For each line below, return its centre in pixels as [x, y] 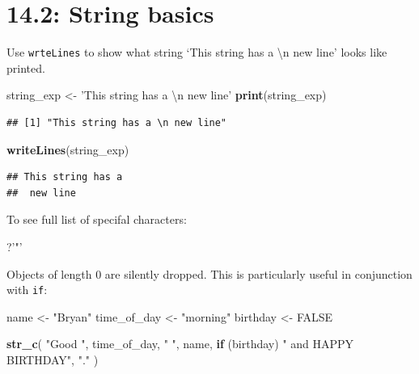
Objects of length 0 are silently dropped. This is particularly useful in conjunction [209, 273]
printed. [26, 67]
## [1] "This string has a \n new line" [117, 122]
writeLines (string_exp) [68, 149]
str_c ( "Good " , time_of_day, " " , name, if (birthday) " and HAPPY [180, 344]
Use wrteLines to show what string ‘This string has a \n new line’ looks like [197, 52]
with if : [27, 290]
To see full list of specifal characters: [97, 219]
